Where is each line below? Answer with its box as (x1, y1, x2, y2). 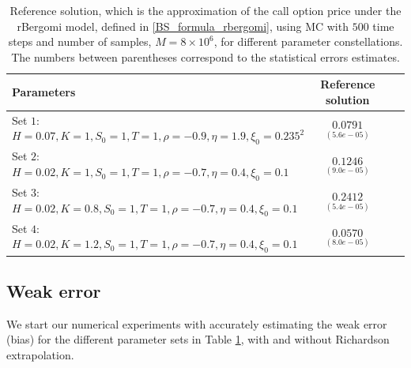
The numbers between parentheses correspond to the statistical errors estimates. (11, 48, 400, 65)
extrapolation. (6, 347, 74, 363)
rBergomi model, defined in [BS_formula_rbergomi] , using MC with (17, 17, 349, 34)
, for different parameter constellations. (213, 33, 403, 50)
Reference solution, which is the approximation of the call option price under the (9, 2, 402, 18)
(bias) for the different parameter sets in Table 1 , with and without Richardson (6, 331, 390, 347)
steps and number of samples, (8, 33, 152, 50)
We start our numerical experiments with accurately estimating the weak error (6, 315, 387, 332)
